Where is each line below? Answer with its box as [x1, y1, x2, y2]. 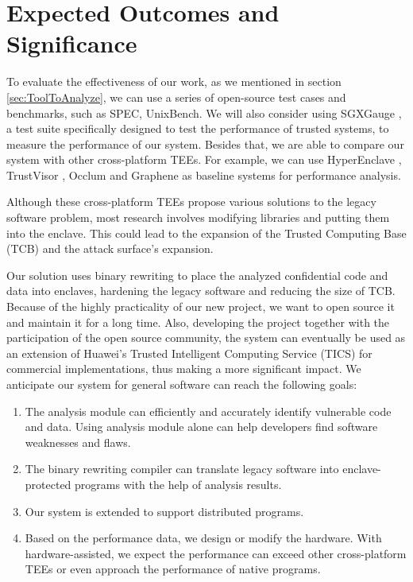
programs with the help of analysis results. [75, 475, 282, 492]
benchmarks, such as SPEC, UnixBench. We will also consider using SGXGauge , [6, 104, 402, 121]
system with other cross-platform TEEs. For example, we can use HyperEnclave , [6, 151, 402, 168]
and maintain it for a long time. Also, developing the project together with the [6, 313, 390, 330]
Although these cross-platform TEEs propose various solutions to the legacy [6, 193, 376, 210]
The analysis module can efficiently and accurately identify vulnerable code [25, 402, 392, 419]
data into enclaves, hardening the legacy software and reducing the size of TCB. [6, 282, 396, 299]
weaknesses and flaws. [25, 433, 131, 450]
